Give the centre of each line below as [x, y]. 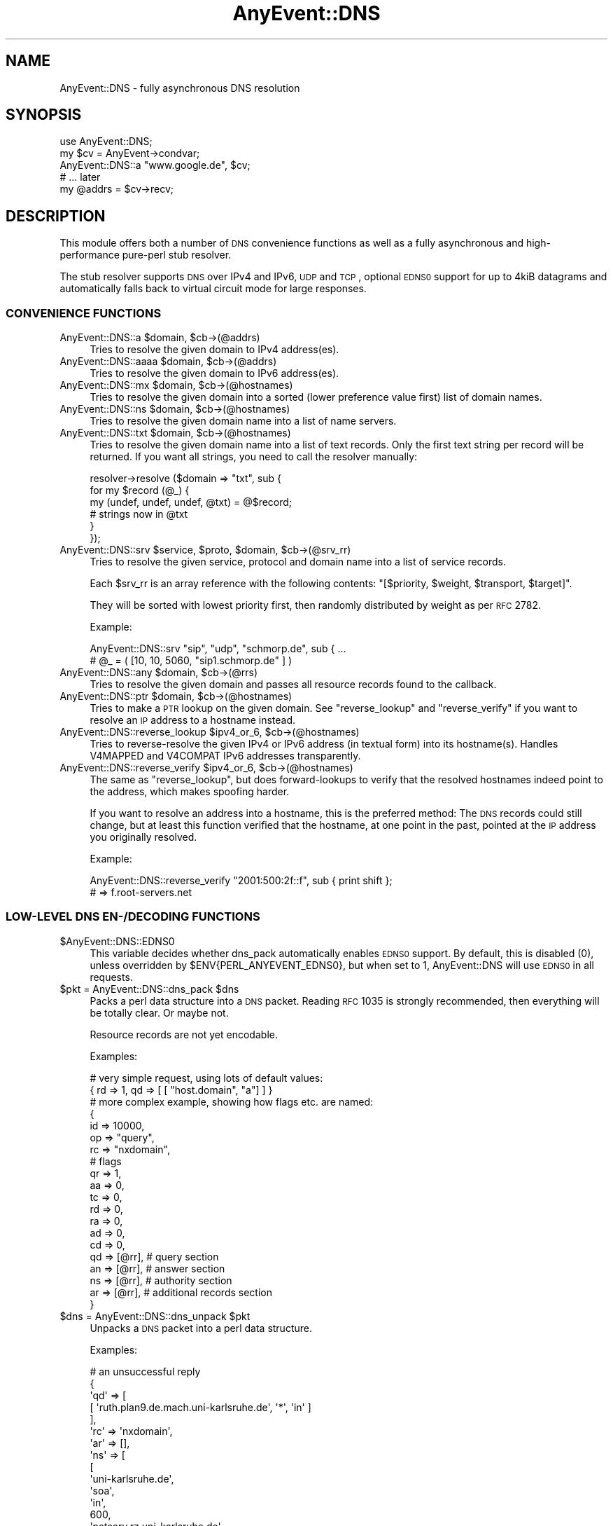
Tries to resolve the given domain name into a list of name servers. [243, 421]
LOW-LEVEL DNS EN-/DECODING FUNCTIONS [133, 917]
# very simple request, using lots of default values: [206, 1078]
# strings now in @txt [139, 514]
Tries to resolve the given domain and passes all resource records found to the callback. [293, 685]
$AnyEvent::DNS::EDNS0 [117, 941]
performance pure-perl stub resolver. [146, 255]
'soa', [102, 1490]
